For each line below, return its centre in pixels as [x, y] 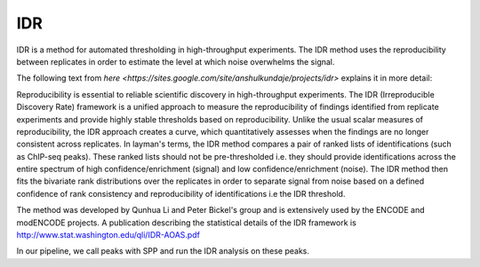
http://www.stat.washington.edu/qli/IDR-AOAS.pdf [108, 235]
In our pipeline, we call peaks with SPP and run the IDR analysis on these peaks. [163, 251]
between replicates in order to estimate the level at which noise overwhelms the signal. [176, 61]
